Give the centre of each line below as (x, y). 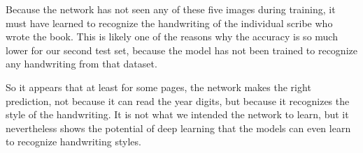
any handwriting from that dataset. (81, 64)
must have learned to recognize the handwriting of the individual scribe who (169, 23)
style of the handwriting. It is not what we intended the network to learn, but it (177, 114)
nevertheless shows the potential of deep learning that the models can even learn (178, 128)
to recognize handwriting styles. (73, 142)
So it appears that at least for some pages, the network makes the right (158, 87)
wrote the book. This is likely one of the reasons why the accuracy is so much (172, 37)
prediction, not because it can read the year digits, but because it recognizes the (178, 100)
